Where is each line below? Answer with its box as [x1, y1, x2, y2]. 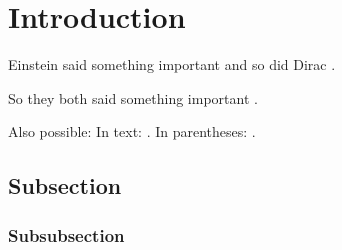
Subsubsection [8, 222, 125, 247]
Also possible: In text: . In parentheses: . [8, 121, 256, 142]
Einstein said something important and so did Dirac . [8, 54, 336, 75]
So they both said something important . [8, 87, 258, 108]
